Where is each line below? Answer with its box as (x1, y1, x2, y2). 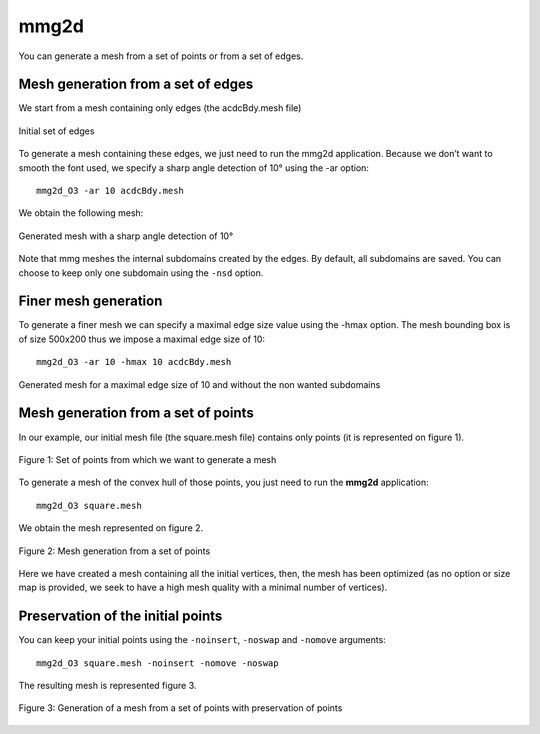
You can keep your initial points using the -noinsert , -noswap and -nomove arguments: (18, 634, 387, 646)
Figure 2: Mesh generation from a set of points (18, 545, 211, 557)
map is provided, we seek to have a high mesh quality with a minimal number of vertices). (18, 581, 388, 594)
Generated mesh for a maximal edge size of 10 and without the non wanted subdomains (18, 378, 381, 390)
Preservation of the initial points (18, 608, 223, 625)
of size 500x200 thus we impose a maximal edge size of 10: (18, 333, 265, 345)
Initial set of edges (18, 125, 95, 137)
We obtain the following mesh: (18, 207, 144, 219)
